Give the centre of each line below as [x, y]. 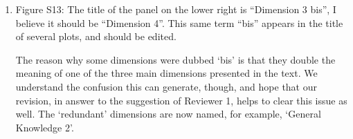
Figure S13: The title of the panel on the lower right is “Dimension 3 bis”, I [176, 9]
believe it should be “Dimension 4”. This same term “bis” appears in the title [179, 22]
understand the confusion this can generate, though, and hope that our [166, 86]
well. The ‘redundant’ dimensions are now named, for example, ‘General [168, 114]
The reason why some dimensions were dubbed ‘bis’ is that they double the [175, 59]
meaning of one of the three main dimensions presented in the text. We [166, 73]
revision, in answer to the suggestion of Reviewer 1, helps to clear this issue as [181, 100]
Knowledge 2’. [45, 127]
